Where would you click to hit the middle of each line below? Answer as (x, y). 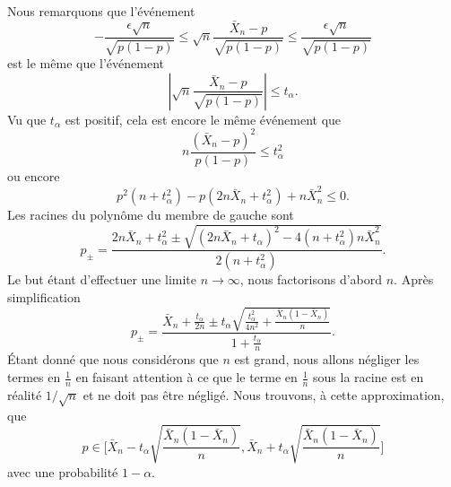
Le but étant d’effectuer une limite (102, 279)
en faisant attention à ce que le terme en (186, 377)
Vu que (27, 119)
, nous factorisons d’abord (311, 279)
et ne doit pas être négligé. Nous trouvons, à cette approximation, (264, 394)
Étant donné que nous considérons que (113, 359)
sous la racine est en (369, 377)
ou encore (34, 175)
